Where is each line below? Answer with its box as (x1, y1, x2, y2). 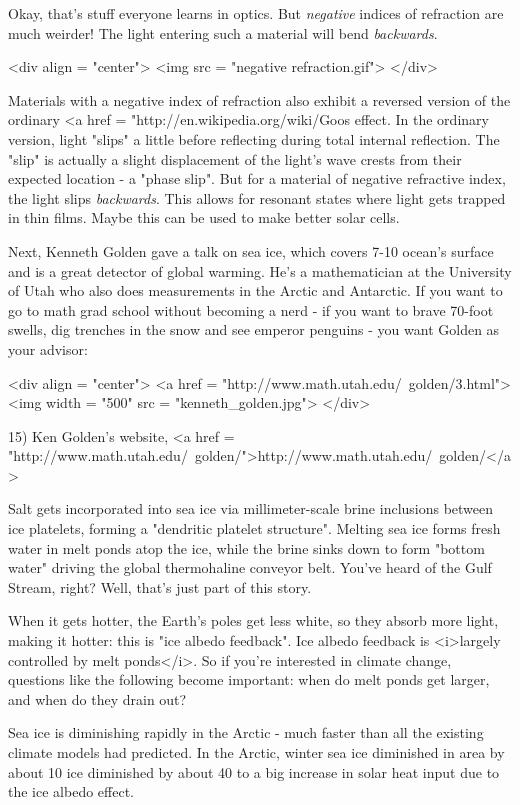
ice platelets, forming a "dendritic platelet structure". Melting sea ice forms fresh (8, 518, 501, 539)
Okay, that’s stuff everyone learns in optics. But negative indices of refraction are (8, 3, 504, 23)
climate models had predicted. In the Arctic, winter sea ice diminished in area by (8, 742, 505, 762)
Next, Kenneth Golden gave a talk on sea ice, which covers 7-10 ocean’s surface (8, 240, 494, 261)
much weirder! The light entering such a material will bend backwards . (8, 22, 438, 43)
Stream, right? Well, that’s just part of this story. (8, 576, 312, 597)
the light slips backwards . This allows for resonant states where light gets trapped (8, 187, 506, 208)
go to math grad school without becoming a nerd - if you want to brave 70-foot (8, 299, 494, 320)
